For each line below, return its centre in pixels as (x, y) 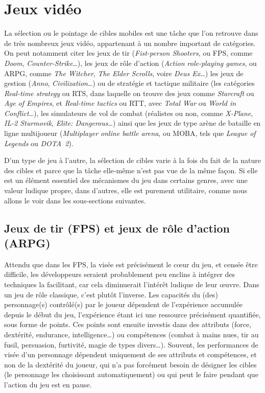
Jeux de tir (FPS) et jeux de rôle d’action (117, 228)
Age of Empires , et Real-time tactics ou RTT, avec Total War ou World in (120, 103)
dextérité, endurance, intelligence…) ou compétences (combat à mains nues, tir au (131, 334)
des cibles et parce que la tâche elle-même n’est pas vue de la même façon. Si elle (131, 170)
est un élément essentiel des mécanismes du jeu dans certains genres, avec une (126, 180)
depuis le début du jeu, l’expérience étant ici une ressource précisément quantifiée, (132, 314)
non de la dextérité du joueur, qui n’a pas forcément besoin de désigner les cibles (130, 364)
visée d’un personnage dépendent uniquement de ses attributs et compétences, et (130, 354)
